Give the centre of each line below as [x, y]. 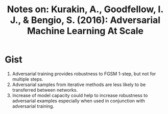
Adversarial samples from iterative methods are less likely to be [79, 84]
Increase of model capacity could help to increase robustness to [80, 95]
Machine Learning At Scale [85, 31]
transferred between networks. [45, 90]
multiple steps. [28, 79]
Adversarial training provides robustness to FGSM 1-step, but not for [84, 74]
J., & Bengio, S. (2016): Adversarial [85, 20]
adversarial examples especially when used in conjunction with [78, 101]
